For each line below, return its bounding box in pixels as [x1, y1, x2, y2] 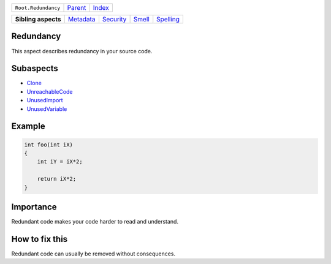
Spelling [156, 15, 180, 23]
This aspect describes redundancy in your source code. [11, 47, 153, 55]
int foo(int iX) [24, 141, 74, 148]
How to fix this [11, 233, 68, 244]
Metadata [67, 15, 96, 23]
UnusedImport [26, 97, 64, 104]
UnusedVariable [26, 105, 67, 113]
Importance [11, 202, 58, 212]
